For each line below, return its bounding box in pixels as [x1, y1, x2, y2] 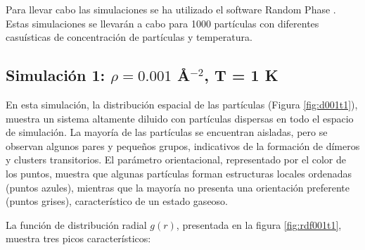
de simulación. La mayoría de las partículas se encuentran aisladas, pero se [6, 125, 328, 139]
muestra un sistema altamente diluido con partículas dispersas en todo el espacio [6, 111, 354, 125]
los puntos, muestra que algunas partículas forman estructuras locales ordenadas [6, 165, 352, 180]
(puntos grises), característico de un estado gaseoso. [6, 194, 229, 208]
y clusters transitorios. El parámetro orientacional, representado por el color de [6, 152, 346, 167]
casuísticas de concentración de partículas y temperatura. [6, 30, 252, 44]
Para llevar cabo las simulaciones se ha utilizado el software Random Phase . [6, 2, 336, 16]
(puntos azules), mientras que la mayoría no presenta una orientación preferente [6, 180, 350, 194]
